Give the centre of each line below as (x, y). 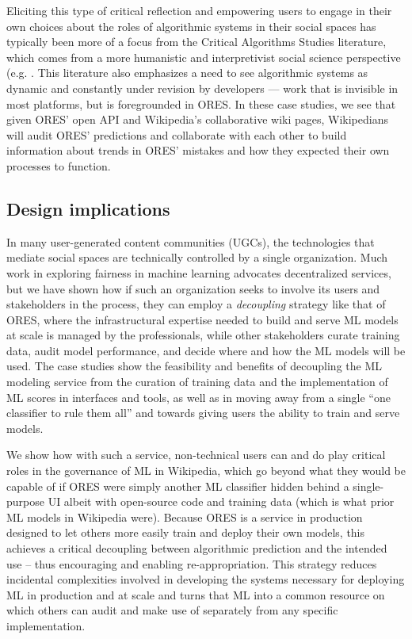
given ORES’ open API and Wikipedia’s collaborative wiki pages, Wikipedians (197, 119)
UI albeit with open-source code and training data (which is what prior (221, 501)
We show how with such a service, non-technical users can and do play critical (196, 455)
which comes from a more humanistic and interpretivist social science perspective (204, 57)
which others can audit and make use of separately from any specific (172, 610)
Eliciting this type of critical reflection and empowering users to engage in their (199, 10)
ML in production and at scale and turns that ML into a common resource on (196, 594)
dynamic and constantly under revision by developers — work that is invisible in (202, 88)
